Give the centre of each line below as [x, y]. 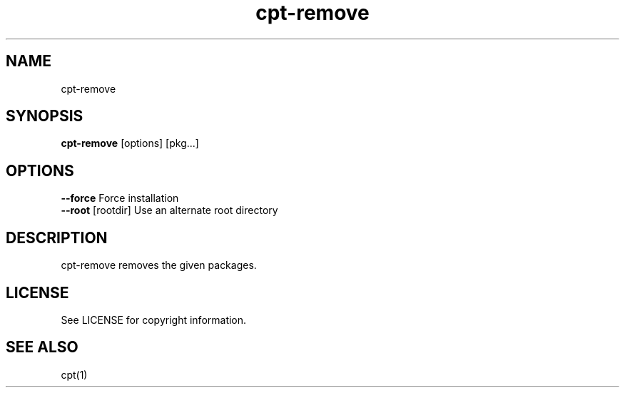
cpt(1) [74, 374]
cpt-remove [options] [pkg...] [130, 143]
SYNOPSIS [45, 116]
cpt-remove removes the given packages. [159, 265]
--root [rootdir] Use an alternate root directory [169, 210]
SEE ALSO [42, 347]
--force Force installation [120, 198]
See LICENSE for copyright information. [154, 320]
